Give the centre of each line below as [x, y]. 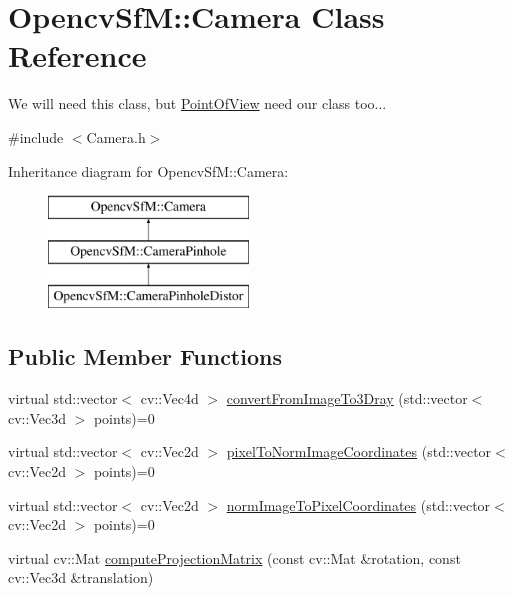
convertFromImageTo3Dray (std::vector [347, 398]
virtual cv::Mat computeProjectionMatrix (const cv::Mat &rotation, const [234, 557]
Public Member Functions [145, 356]
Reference [77, 55]
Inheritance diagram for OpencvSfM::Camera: [148, 170]
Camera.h [116, 136]
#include [36, 136]
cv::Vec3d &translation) [81, 577]
